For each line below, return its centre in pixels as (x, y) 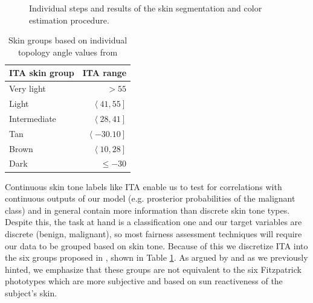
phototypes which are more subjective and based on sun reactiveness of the (144, 281)
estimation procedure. (69, 20)
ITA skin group (42, 73)
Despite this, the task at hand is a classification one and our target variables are (153, 222)
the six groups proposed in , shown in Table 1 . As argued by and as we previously (156, 257)
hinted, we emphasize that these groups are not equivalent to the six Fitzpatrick (153, 269)
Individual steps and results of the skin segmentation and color (146, 8)
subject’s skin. (31, 292)
